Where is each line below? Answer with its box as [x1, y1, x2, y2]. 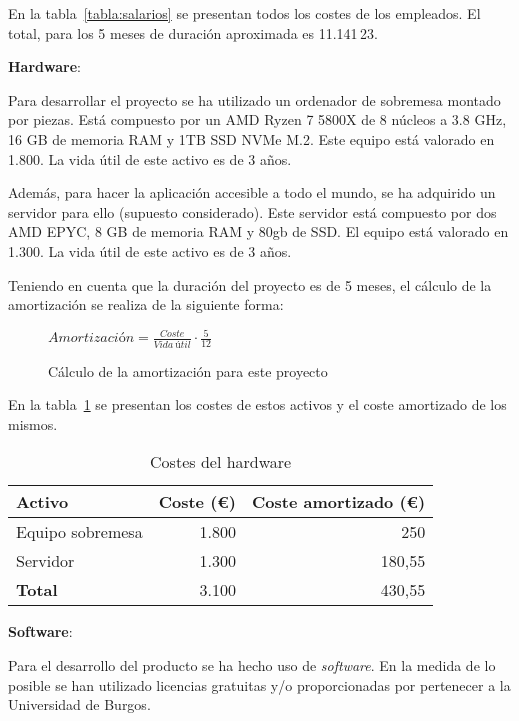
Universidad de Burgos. [8, 694, 151, 715]
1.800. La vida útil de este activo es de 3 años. [8, 148, 292, 169]
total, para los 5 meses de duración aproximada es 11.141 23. [8, 22, 378, 43]
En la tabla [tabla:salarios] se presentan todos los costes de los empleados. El [8, 3, 481, 23]
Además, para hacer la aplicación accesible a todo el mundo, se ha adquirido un [8, 182, 496, 203]
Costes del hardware [150, 450, 292, 474]
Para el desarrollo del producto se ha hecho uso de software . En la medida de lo [8, 654, 496, 675]
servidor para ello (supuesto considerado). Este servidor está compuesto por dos [8, 201, 497, 222]
